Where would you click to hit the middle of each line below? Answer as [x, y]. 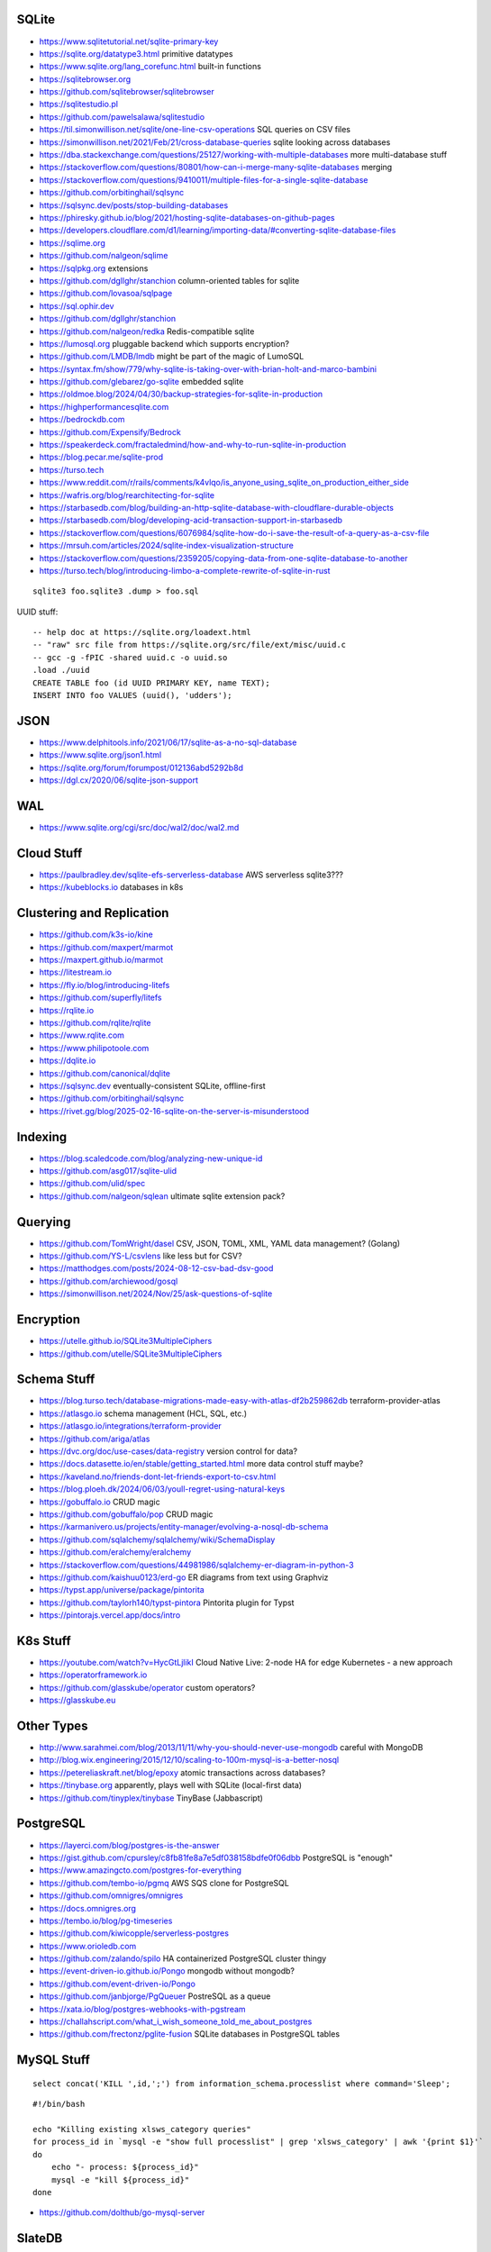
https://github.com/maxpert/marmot [106, 947]
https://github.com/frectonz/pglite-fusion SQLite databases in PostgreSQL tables [190, 2034]
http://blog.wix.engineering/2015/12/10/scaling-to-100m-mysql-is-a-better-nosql [189, 1760]
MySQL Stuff [53, 2060]
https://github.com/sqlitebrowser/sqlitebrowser [127, 92]
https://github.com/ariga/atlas [95, 1439]
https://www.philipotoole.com [94, 1048]
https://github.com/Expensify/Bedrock [110, 431]
